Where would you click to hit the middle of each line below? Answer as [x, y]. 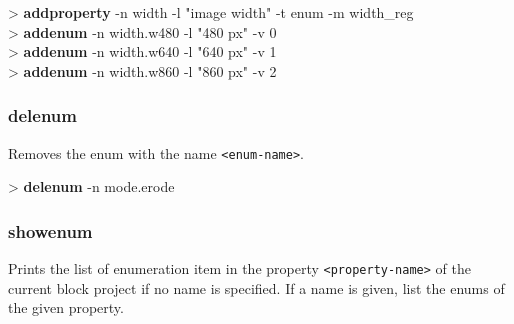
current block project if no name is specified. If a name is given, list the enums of [256, 287]
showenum [50, 230]
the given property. [66, 307]
